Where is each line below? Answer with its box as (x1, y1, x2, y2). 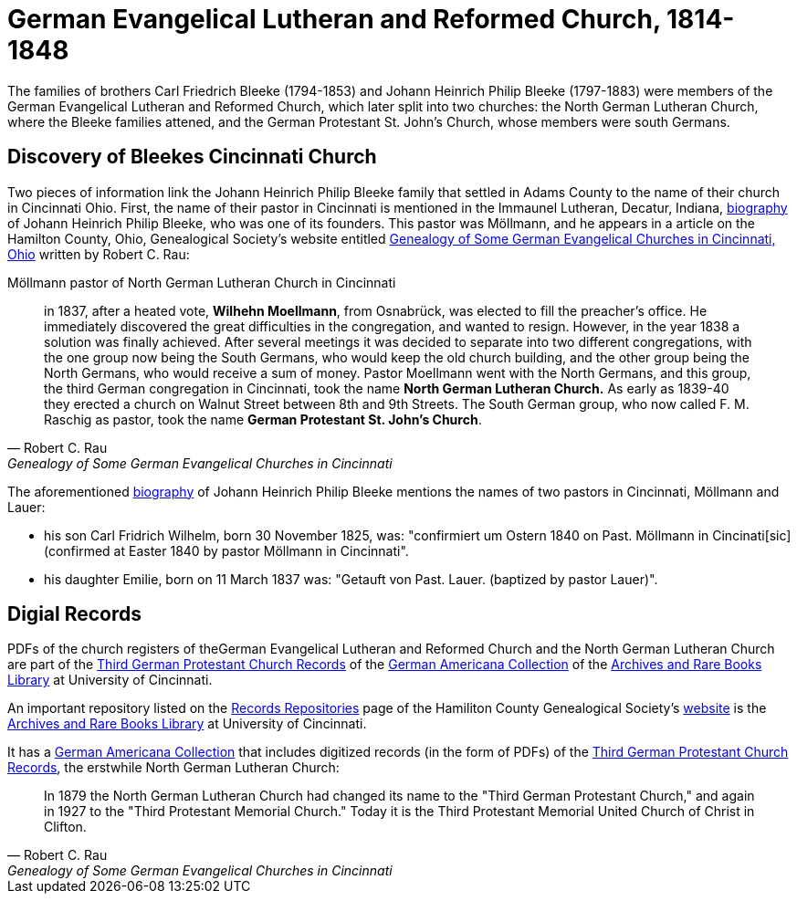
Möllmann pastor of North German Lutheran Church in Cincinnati (7, 274, 396, 290)
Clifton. (44, 819, 87, 835)
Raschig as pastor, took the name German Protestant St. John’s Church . (44, 411, 482, 427)
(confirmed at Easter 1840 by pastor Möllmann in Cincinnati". (44, 542, 409, 559)
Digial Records (7, 602, 142, 626)
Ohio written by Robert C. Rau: (7, 246, 190, 262)
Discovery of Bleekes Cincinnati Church (7, 145, 377, 169)
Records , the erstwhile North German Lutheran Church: (7, 760, 340, 776)
